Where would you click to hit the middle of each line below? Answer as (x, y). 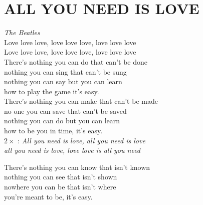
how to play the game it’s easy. (52, 91)
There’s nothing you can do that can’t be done (76, 61)
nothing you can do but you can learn (62, 121)
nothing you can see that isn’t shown (61, 177)
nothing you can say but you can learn (63, 81)
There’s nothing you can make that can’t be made (81, 101)
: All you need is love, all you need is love (81, 140)
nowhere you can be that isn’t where (60, 187)
